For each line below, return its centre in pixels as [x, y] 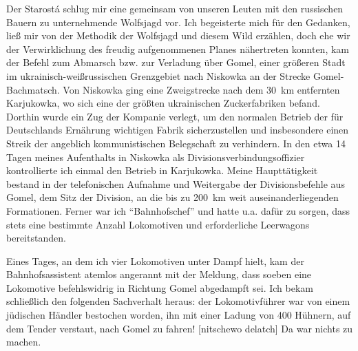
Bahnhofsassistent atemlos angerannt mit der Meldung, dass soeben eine [159, 274]
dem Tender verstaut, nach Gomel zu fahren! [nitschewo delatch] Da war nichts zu [180, 328]
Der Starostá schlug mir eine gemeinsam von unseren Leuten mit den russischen [175, 8]
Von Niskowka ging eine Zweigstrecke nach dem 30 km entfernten [201, 89]
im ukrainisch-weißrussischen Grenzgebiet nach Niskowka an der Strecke [158, 75]
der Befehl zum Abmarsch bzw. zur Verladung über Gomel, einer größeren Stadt [176, 62]
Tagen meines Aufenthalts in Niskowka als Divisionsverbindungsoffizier [156, 157]
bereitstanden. [36, 238]
